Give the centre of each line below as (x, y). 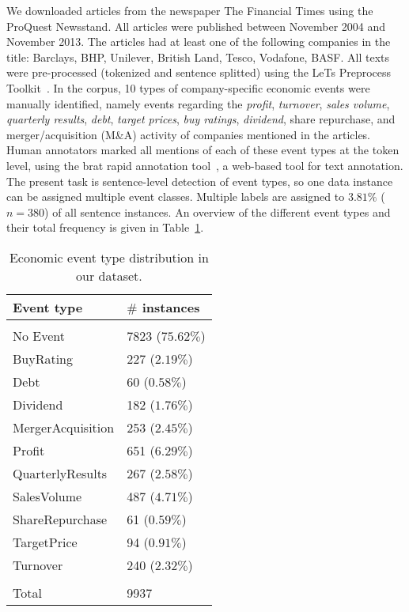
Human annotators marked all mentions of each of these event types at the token (203, 150)
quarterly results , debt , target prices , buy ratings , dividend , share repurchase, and (201, 119)
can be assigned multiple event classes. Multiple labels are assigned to (176, 196)
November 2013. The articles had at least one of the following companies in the (199, 42)
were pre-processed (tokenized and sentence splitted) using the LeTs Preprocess (199, 72)
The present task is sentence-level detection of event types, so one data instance (200, 181)
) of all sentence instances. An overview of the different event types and (218, 212)
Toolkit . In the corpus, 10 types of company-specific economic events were (188, 87)
